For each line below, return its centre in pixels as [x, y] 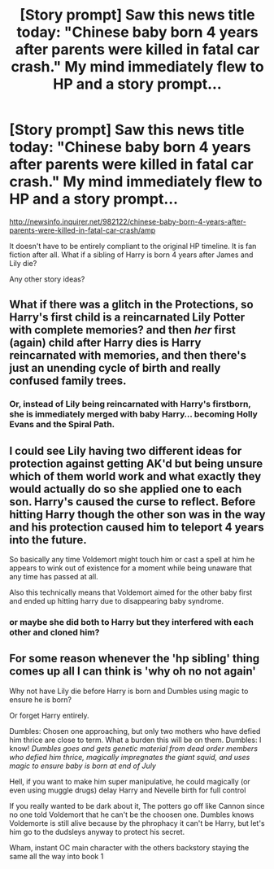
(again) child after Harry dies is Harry [105, 343]
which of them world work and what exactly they [135, 476]
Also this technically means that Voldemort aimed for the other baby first [131, 592]
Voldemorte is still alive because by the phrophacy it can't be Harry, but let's [137, 823]
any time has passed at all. [54, 577]
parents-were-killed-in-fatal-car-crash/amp [83, 230]
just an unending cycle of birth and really [115, 368]
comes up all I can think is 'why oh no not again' [133, 672]
